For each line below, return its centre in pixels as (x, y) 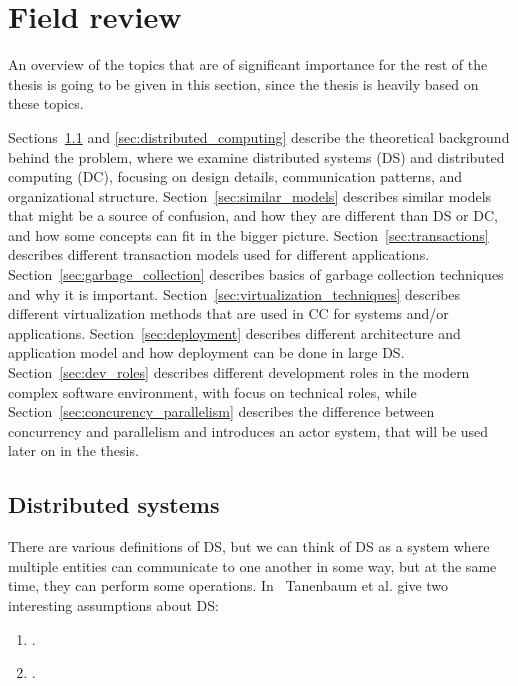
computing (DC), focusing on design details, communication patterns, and (235, 176)
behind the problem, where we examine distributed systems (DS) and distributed (256, 156)
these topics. (46, 103)
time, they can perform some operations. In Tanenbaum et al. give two (228, 585)
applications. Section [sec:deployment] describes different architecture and (234, 332)
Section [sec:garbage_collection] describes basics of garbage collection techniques (256, 274)
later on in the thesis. (73, 450)
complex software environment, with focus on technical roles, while (212, 391)
